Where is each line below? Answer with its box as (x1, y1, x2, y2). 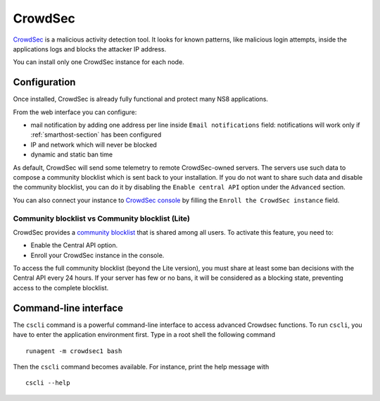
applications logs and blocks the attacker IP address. (13, 44, 167, 53)
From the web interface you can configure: (13, 108, 137, 116)
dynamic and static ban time (30, 150, 113, 159)
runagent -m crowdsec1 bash (25, 347, 122, 355)
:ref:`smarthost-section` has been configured (30, 130, 162, 139)
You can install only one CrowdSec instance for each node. (13, 58, 184, 66)
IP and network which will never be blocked (30, 140, 158, 149)
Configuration (13, 76, 76, 88)
